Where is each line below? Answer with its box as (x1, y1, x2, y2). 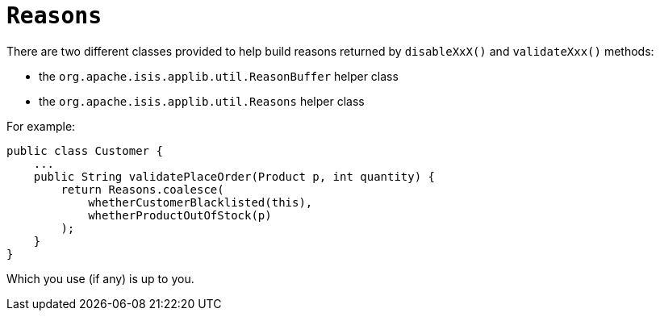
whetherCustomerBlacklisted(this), (88, 195, 313, 209)
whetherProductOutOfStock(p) (88, 208, 272, 222)
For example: (6, 119, 76, 133)
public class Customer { (6, 144, 163, 157)
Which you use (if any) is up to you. (6, 271, 194, 286)
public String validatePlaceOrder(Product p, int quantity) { (33, 169, 436, 183)
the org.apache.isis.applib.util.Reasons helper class (39, 94, 365, 108)
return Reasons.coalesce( (61, 182, 224, 196)
